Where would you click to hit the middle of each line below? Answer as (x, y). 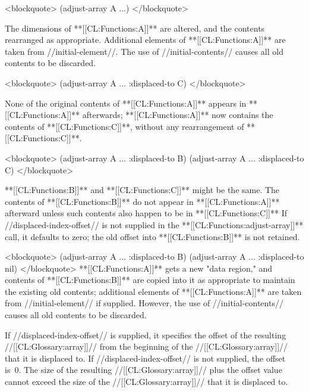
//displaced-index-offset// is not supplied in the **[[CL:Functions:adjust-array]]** (154, 224)
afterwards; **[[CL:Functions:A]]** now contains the (178, 115)
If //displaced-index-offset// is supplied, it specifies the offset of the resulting (146, 335)
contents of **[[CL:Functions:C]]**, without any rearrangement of (124, 126)
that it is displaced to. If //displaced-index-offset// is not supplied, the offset (145, 358)
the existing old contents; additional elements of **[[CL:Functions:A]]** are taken (153, 291)
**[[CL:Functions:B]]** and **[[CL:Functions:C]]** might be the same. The (142, 190)
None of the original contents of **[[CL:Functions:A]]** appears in (126, 103)
